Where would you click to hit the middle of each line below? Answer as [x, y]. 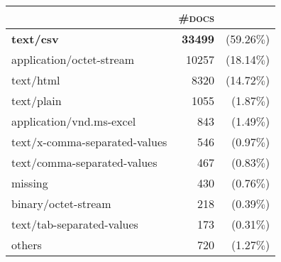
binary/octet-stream [61, 203]
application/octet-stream [73, 59]
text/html [36, 80]
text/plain [37, 100]
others [27, 245]
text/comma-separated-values [84, 162]
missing [30, 183]
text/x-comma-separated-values [89, 142]
